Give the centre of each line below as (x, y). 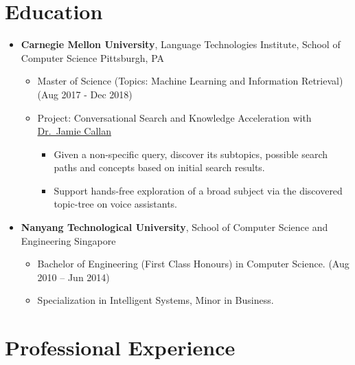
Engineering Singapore (68, 240)
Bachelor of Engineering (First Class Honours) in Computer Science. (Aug (193, 264)
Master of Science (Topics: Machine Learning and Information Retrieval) (190, 81)
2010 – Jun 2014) (73, 277)
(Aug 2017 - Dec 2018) (85, 94)
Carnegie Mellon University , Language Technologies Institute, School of (181, 44)
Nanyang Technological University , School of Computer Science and (174, 227)
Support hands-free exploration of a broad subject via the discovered (198, 190)
